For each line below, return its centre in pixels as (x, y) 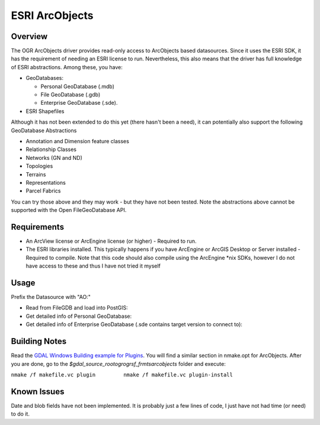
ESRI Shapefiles (45, 111)
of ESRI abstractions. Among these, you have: (67, 67)
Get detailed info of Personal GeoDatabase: (79, 316)
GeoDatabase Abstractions (44, 130)
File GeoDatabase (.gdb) (71, 95)
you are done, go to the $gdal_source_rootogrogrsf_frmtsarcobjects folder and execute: (119, 363)
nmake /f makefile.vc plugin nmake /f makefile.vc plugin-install (122, 375)
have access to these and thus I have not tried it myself (93, 266)
